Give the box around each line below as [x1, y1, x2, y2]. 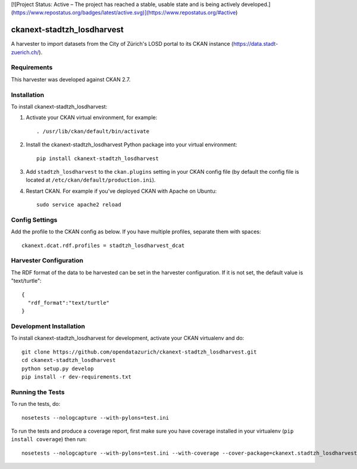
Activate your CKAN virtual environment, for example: [26, 114, 158, 121]
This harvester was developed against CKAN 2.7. [11, 76, 131, 83]
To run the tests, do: [11, 401, 61, 408]
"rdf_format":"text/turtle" [27, 299, 110, 306]
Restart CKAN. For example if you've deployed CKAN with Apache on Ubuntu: [26, 187, 217, 195]
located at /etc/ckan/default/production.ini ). [26, 176, 156, 184]
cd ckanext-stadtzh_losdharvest [21, 357, 116, 364]
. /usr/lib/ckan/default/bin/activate [36, 128, 150, 135]
